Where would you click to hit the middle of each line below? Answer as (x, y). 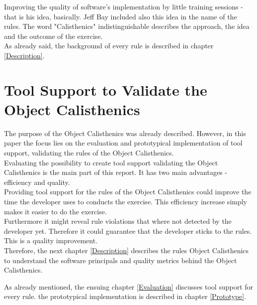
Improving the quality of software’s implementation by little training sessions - (124, 6)
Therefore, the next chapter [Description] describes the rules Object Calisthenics (127, 250)
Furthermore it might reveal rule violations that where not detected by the (118, 221)
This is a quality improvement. (51, 240)
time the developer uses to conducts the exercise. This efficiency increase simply (126, 202)
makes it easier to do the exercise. (55, 211)
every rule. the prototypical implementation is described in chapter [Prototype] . (125, 296)
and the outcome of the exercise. (53, 36)
